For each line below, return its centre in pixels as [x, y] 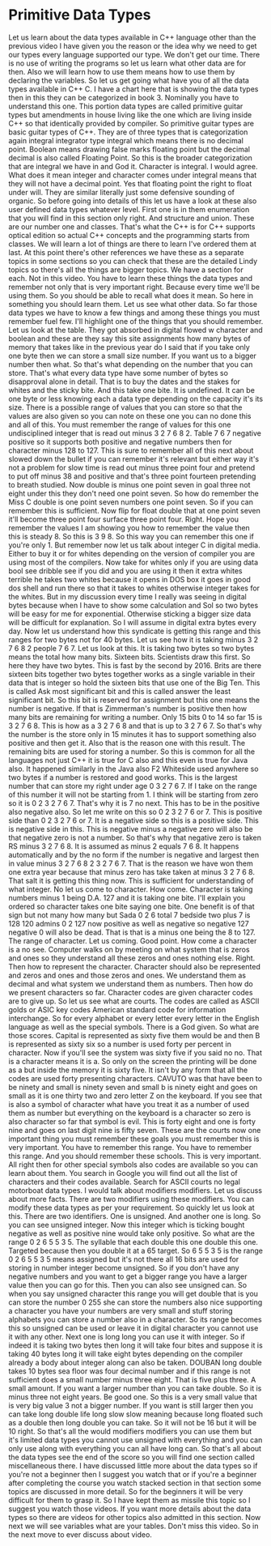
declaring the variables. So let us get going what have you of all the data [129, 80]
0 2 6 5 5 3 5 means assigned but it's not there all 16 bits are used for [124, 1259]
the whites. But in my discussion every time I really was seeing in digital [127, 596]
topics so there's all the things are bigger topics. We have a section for [126, 270]
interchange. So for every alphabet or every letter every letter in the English [134, 1018]
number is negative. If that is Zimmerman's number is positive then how [128, 708]
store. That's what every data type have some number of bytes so [119, 373]
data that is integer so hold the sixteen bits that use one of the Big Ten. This [134, 683]
